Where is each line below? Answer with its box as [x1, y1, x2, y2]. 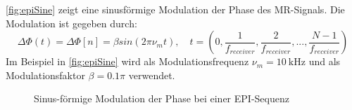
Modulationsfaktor [6, 67, 85, 82]
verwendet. [128, 67, 175, 82]
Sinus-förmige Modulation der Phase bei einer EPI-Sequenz [34, 91, 289, 106]
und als [308, 54, 341, 69]
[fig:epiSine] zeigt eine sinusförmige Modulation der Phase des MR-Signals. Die [6, 2, 345, 16]
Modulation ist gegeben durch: [6, 15, 137, 30]
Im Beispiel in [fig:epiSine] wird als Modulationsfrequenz [6, 54, 249, 69]
